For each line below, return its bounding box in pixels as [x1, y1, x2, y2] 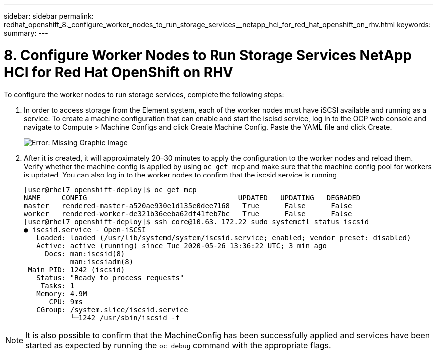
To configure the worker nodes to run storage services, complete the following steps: [4, 90, 284, 99]
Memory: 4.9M [36, 289, 87, 298]
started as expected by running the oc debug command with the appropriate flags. [25, 340, 331, 350]
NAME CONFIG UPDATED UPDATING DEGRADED [24, 193, 361, 202]
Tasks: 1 [40, 281, 75, 290]
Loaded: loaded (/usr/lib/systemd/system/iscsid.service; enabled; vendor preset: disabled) [36, 233, 411, 242]
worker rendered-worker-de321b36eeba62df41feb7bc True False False [24, 209, 352, 218]
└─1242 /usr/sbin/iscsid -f [70, 313, 180, 322]
